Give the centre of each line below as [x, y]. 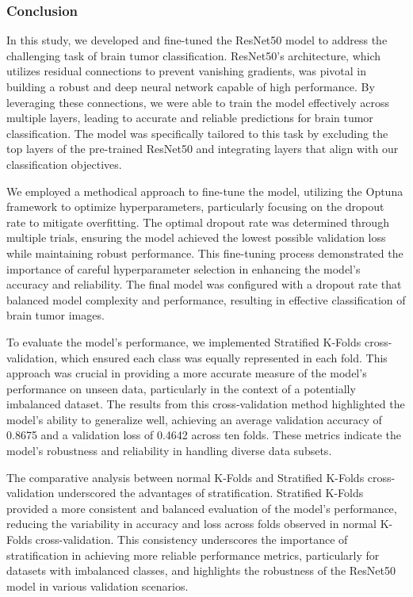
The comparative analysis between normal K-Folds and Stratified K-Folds [185, 477]
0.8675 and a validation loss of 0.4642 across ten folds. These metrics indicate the [204, 435]
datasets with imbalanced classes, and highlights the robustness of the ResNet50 [201, 570]
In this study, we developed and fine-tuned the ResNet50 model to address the [197, 40]
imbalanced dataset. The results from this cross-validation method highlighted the [206, 404]
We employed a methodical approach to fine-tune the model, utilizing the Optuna [205, 191]
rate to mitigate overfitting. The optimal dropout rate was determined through [198, 222]
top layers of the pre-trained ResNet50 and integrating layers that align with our [203, 149]
